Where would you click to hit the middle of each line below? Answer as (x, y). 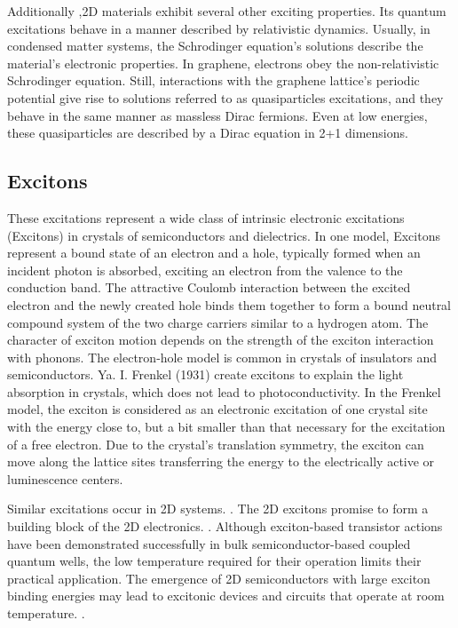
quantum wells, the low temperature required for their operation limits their (214, 561)
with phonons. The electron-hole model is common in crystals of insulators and (222, 357)
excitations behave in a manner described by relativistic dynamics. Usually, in (219, 28)
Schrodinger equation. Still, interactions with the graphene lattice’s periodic (213, 80)
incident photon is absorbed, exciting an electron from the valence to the (205, 270)
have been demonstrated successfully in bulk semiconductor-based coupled (209, 543)
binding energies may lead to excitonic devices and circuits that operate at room (226, 596)
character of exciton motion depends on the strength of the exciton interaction (221, 340)
